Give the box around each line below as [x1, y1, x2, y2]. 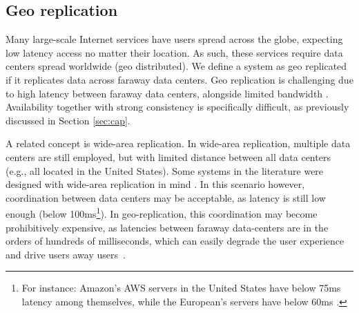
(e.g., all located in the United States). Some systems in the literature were [6, 163, 324, 178]
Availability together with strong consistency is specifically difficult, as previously [6, 99, 349, 114]
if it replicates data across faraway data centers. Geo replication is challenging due [6, 72, 353, 86]
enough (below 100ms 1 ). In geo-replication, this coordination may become [6, 205, 318, 220]
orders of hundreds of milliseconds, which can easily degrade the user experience [6, 234, 345, 248]
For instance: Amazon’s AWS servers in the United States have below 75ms [21, 281, 341, 295]
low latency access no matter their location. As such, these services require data [6, 45, 343, 59]
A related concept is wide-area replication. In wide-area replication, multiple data [6, 136, 351, 151]
